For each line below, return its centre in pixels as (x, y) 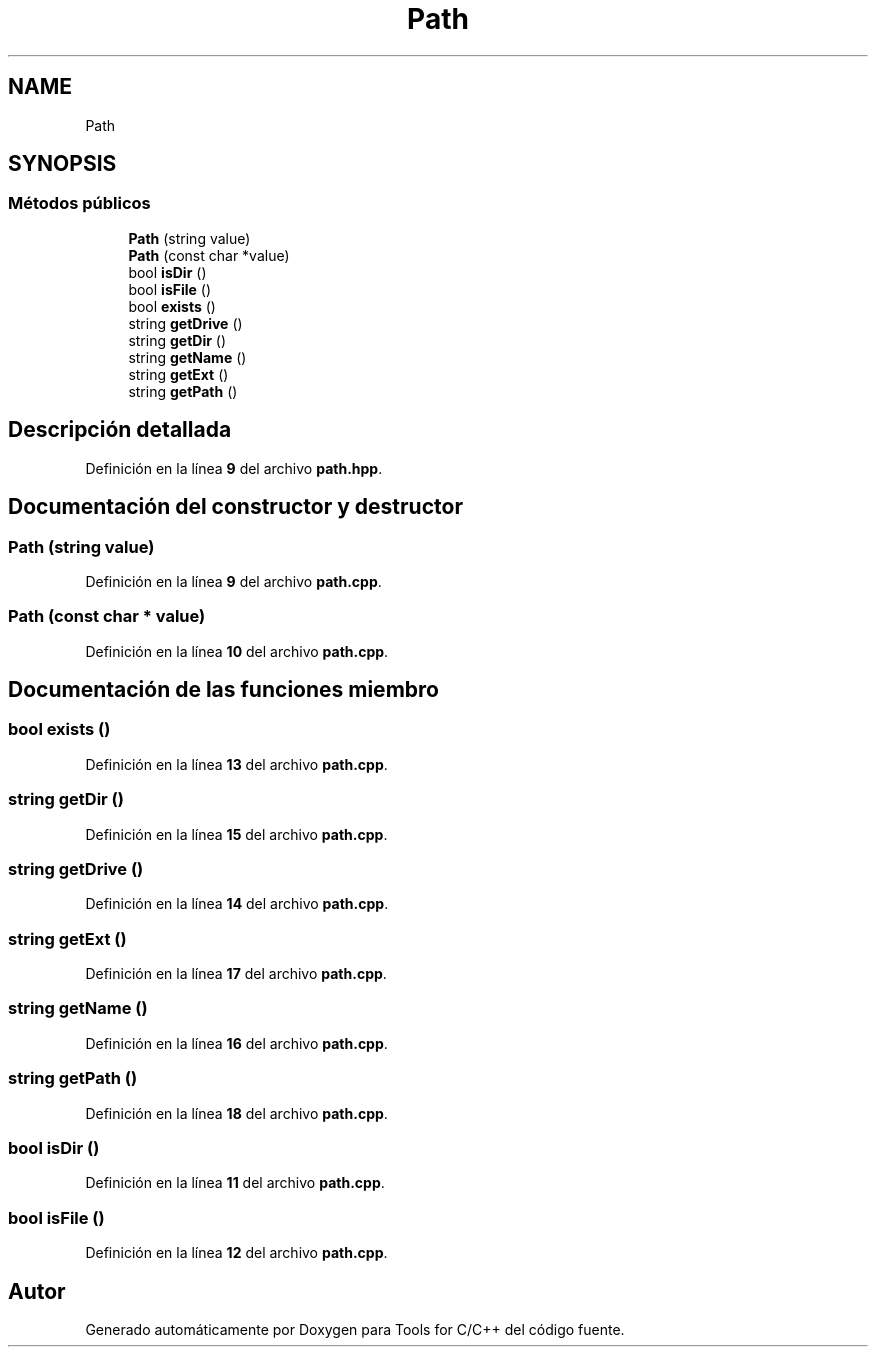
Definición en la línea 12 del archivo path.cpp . (236, 1253)
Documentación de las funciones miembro (223, 690)
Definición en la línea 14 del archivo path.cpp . (237, 904)
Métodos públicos (79, 203)
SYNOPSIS (62, 164)
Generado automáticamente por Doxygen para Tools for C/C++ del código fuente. (355, 1329)
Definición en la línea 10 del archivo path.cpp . (237, 651)
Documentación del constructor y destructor (235, 507)
